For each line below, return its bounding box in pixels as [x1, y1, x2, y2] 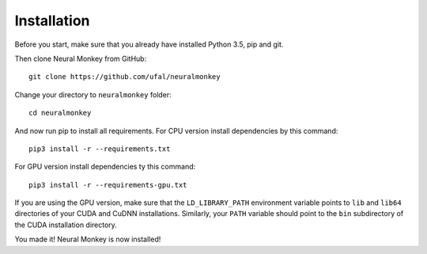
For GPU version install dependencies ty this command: [14, 162, 196, 172]
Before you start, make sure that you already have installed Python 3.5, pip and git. [14, 40, 284, 49]
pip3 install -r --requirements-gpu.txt [28, 180, 187, 189]
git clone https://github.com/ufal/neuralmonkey [28, 72, 221, 82]
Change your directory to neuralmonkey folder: [14, 89, 172, 99]
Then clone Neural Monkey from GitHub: [14, 54, 147, 63]
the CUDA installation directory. [14, 220, 118, 229]
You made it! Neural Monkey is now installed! [14, 234, 161, 245]
